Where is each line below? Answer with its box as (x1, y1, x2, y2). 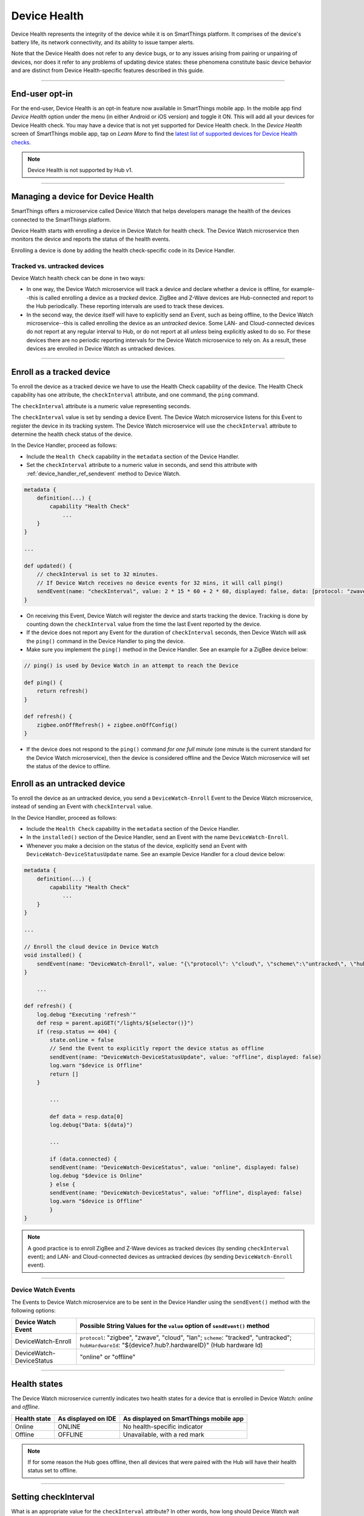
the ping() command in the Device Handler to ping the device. (26, 637, 185, 645)
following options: (11, 1307, 56, 1314)
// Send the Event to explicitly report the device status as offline (49, 1045, 264, 1052)
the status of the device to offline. (26, 763, 111, 770)
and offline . (11, 1403, 40, 1410)
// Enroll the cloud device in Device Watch (24, 943, 159, 950)
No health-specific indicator (123, 1422, 203, 1430)
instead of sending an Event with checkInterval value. (11, 803, 153, 810)
